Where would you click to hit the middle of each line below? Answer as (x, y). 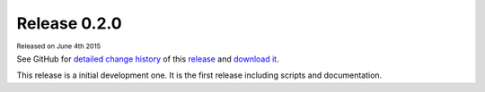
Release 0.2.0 (69, 23)
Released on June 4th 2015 (59, 46)
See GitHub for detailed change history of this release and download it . (148, 59)
